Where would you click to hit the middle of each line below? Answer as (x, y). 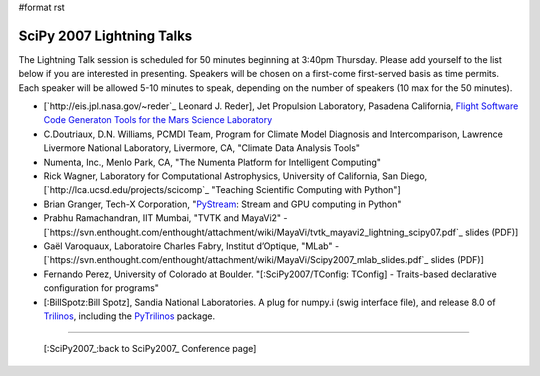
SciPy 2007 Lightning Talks (105, 35)
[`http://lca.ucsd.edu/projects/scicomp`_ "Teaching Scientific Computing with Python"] (222, 190)
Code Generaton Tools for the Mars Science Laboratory (158, 120)
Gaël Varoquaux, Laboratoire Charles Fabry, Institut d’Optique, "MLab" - (191, 246)
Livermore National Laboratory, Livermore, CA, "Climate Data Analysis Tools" (201, 148)
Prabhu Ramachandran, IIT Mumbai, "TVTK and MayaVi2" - (166, 218)
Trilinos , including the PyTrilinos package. (129, 316)
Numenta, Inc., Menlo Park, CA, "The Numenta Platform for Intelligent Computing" (212, 162)
